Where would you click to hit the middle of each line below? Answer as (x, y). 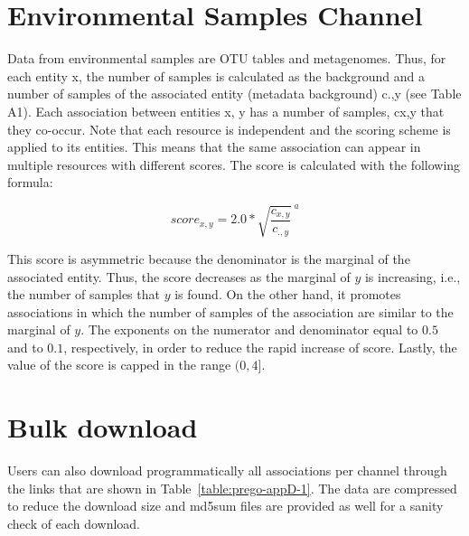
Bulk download (103, 427)
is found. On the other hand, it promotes (288, 294)
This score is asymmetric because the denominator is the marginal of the (209, 258)
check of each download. (74, 523)
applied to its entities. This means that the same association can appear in (214, 147)
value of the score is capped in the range (119, 365)
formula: (30, 182)
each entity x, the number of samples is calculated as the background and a (216, 75)
